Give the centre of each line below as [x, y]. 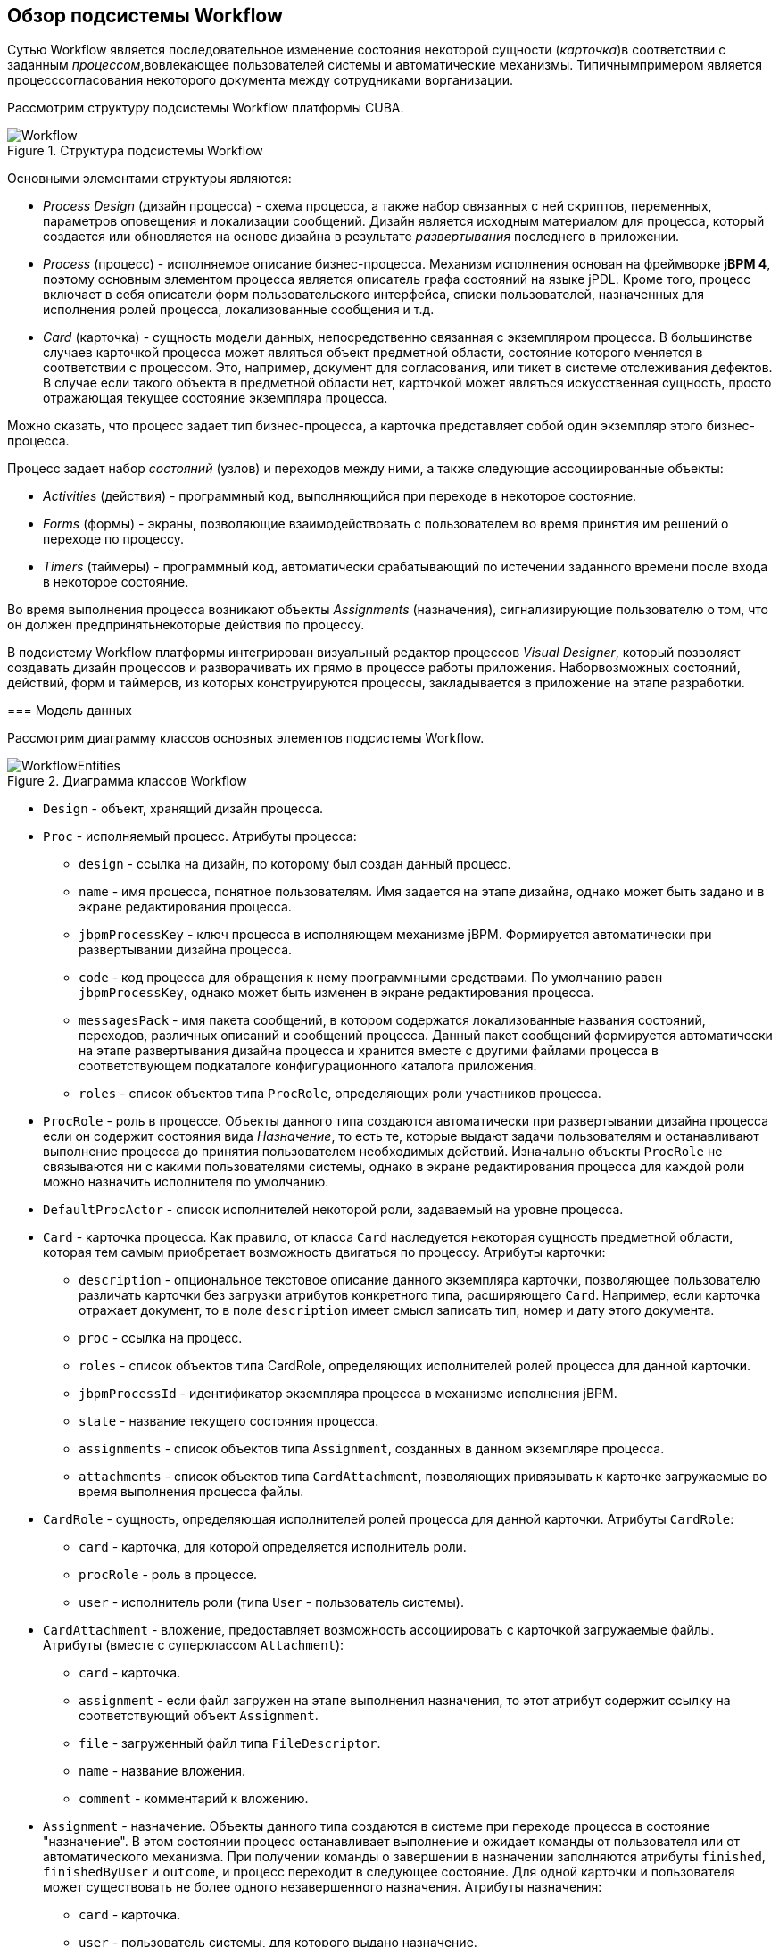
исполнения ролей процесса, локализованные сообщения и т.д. [239, 310]
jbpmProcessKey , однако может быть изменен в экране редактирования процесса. [336, 993]
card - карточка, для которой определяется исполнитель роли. [273, 1547]
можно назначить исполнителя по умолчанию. [186, 1182]
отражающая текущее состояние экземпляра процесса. [215, 398]
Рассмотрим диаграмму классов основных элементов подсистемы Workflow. [246, 738]
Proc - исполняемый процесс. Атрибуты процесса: [200, 836]
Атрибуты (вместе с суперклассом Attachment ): [194, 1645]
